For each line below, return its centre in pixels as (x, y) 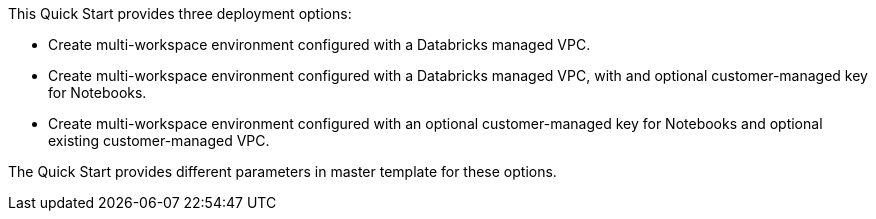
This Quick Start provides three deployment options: (180, 13)
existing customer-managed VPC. (159, 140)
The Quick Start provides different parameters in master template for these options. (282, 171)
